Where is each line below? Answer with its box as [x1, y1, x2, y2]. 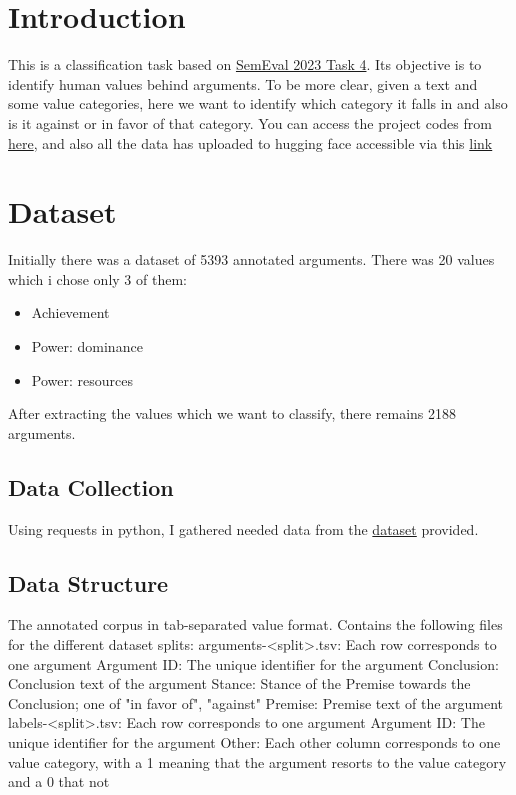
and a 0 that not [8, 771, 110, 792]
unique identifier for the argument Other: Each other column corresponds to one [8, 731, 501, 752]
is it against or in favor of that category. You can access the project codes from [8, 112, 492, 133]
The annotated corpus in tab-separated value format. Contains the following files [8, 614, 503, 635]
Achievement [31, 302, 110, 323]
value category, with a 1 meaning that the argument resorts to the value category [8, 751, 507, 772]
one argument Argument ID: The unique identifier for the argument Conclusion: [8, 653, 499, 674]
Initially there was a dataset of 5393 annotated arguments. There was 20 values [8, 249, 495, 270]
